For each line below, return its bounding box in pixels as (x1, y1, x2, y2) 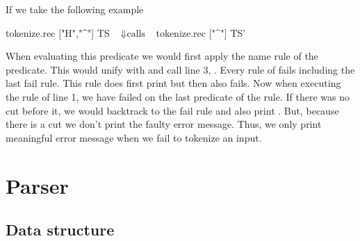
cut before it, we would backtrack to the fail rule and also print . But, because (6, 103, 339, 117)
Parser (6, 171, 69, 199)
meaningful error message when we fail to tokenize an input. (6, 130, 262, 144)
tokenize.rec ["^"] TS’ (156, 25, 246, 40)
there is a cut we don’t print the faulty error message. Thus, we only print (6, 117, 322, 131)
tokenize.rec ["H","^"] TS (6, 25, 110, 40)
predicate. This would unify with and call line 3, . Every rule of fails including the (6, 62, 355, 76)
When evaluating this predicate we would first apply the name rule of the (6, 49, 318, 63)
